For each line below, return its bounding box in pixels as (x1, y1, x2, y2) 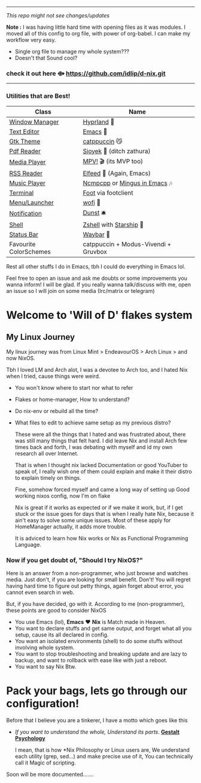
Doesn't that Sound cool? (14, 55, 78, 61)
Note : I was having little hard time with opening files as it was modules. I (6, 23, 185, 31)
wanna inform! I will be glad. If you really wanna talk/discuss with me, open (6, 280, 191, 288)
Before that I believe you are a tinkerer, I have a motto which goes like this (6, 716, 188, 724)
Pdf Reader (9, 147, 41, 155)
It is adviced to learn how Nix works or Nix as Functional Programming (14, 534, 188, 542)
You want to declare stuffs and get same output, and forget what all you (14, 624, 192, 632)
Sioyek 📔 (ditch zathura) (83, 147, 151, 155)
